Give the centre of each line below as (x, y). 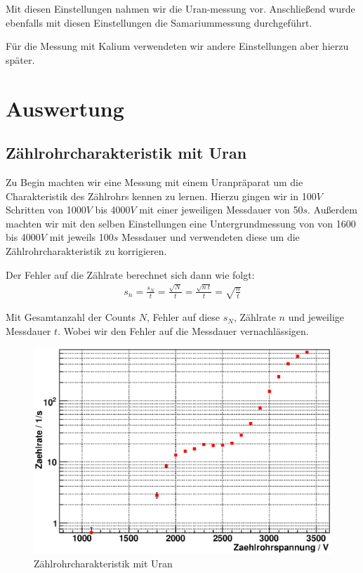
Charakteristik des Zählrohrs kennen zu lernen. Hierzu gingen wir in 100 (161, 196)
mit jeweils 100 (81, 237)
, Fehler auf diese (183, 317)
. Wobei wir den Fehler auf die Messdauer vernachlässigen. (183, 330)
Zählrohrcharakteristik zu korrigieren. (86, 250)
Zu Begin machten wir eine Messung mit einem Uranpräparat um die (154, 182)
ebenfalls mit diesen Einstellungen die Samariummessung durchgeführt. (159, 22)
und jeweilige (316, 317)
